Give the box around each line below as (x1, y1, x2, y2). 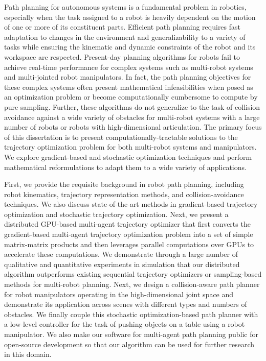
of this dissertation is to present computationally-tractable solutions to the (4, 131, 238, 142)
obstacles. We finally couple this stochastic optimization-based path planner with (4, 308, 258, 319)
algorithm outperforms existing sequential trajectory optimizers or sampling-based (4, 269, 262, 279)
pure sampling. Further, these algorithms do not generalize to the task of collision (4, 101, 260, 112)
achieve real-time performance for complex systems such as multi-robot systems (4, 61, 253, 72)
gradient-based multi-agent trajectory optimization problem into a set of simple (4, 229, 253, 239)
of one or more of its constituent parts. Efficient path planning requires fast (4, 21, 241, 32)
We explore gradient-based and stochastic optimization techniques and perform (4, 151, 252, 162)
